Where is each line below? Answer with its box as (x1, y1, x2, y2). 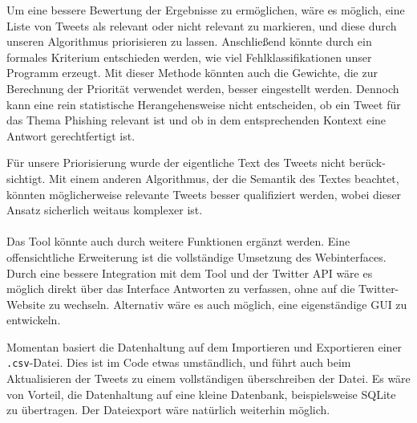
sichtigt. (6, 169, 46, 186)
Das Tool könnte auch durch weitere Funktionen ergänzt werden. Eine (6, 233, 350, 250)
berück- (349, 154, 386, 171)
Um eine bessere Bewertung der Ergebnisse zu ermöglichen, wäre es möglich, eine (6, 2, 405, 18)
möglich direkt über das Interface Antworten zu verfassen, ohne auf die (6, 280, 355, 297)
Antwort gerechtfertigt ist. (6, 127, 136, 144)
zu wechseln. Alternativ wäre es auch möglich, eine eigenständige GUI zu (48, 295, 407, 312)
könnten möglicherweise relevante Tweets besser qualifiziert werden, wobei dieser (6, 185, 402, 202)
